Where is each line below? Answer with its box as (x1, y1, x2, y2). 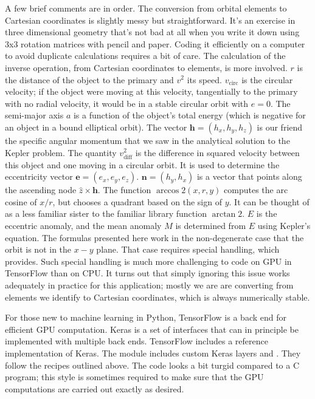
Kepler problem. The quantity (5, 146, 117, 159)
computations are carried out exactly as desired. (5, 382, 184, 395)
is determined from (175, 219, 246, 232)
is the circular (241, 73, 293, 86)
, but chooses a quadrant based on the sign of (52, 195, 222, 208)
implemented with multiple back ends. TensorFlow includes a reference (5, 335, 268, 347)
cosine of (5, 195, 37, 208)
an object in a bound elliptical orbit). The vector (5, 120, 187, 133)
